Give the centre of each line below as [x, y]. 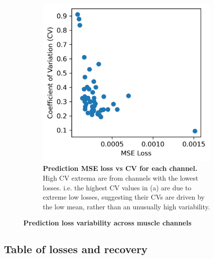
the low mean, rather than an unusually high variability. [126, 206]
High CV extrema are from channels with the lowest [121, 178]
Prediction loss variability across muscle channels [107, 223]
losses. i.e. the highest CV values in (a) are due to [117, 187]
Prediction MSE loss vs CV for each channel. [120, 168]
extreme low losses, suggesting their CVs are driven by [124, 197]
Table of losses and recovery [76, 249]
